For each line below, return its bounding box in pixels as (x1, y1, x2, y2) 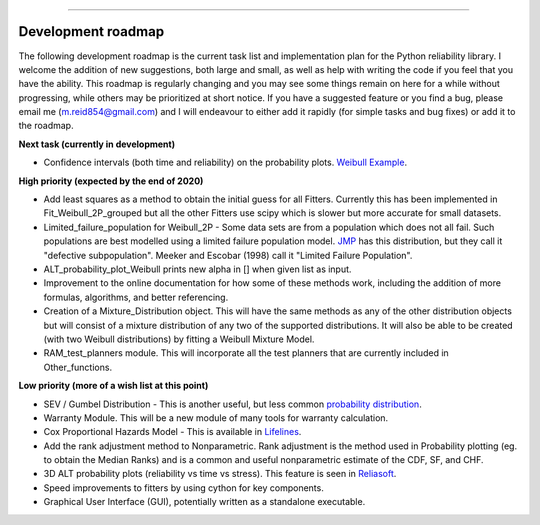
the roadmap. (18, 120, 74, 132)
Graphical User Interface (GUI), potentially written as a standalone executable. (43, 496, 366, 508)
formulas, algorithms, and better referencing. (43, 291, 229, 303)
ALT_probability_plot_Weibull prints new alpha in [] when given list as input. (43, 263, 352, 275)
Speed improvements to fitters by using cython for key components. (43, 481, 324, 494)
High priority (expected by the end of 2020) (18, 175, 204, 187)
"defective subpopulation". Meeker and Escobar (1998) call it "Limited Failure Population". (43, 249, 413, 261)
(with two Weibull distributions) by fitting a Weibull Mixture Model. (43, 333, 315, 345)
